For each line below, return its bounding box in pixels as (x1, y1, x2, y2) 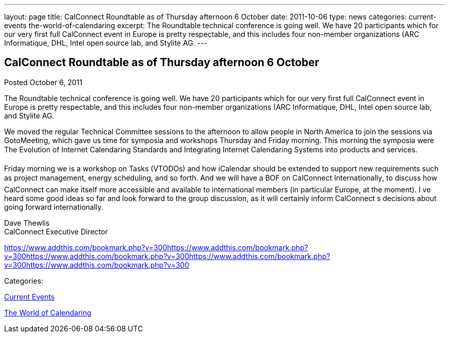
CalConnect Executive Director (4, 227, 108, 236)
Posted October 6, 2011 (4, 77, 83, 87)
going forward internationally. (4, 202, 104, 211)
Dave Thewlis (4, 218, 50, 227)
